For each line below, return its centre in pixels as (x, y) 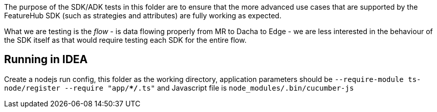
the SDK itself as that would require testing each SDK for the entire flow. (125, 40)
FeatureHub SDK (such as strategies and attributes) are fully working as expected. (143, 16)
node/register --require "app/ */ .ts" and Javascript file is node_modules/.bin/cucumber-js (179, 88)
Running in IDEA (46, 60)
